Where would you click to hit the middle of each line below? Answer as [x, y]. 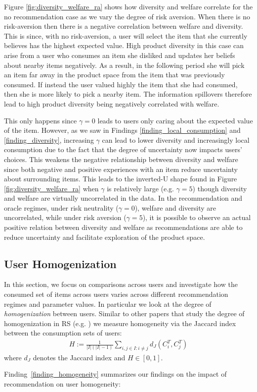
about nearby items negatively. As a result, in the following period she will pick [124, 65]
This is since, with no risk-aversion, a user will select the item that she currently [126, 35]
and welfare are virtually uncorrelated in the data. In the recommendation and [123, 198]
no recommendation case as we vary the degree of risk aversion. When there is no [127, 16]
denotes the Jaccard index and [79, 357]
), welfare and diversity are [175, 207]
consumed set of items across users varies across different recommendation [116, 294]
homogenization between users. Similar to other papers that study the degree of [124, 313]
